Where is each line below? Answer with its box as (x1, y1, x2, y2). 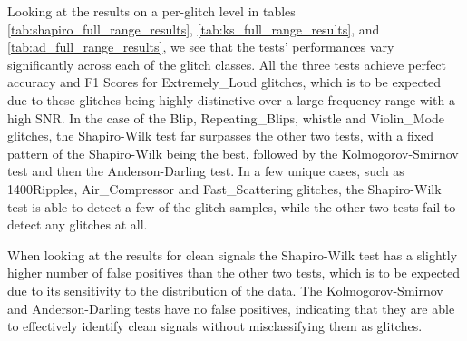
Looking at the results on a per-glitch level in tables (7, 2, 296, 20)
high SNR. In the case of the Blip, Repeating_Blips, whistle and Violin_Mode (7, 108, 445, 127)
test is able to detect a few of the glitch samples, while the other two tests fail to (7, 197, 456, 216)
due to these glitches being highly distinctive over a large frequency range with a (7, 90, 455, 109)
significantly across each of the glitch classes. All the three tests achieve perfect (7, 54, 447, 73)
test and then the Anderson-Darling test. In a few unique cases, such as (7, 161, 404, 180)
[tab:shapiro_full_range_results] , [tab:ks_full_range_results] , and (7, 19, 380, 38)
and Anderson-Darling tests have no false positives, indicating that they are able (7, 298, 455, 317)
